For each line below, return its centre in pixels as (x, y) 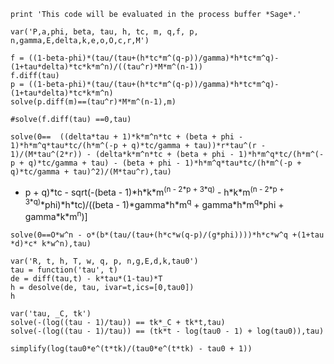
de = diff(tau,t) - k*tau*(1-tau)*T (86, 278)
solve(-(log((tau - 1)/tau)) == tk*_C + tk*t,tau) (118, 322)
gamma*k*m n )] (56, 215)
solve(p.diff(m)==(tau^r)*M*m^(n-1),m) (93, 102)
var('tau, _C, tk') (51, 313)
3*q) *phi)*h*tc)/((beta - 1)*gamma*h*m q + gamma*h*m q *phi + (154, 203)
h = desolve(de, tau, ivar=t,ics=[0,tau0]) (102, 287)
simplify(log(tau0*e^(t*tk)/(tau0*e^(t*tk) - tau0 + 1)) (131, 348)
